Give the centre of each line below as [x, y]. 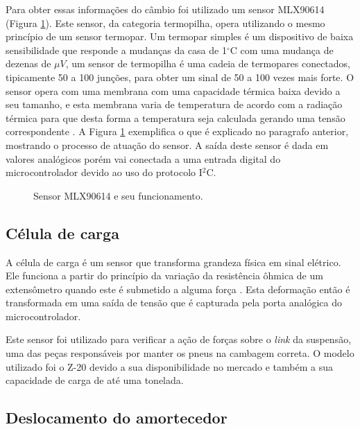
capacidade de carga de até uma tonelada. [95, 380]
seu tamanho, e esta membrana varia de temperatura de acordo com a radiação [174, 104]
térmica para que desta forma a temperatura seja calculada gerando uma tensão [175, 117]
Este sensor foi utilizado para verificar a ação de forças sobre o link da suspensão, [179, 339]
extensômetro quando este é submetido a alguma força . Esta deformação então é [178, 289]
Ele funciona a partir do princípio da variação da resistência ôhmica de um [164, 275]
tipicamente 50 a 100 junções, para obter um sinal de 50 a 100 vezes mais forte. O [180, 77]
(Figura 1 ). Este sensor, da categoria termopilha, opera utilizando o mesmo [165, 23]
